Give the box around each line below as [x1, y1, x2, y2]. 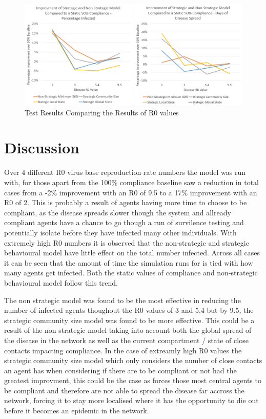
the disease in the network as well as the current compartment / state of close [4, 334, 249, 345]
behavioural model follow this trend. [4, 277, 118, 288]
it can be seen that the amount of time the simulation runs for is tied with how [4, 257, 253, 268]
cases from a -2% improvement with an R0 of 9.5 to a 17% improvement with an [4, 187, 257, 197]
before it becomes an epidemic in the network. [4, 405, 149, 416]
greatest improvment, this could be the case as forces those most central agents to [4, 375, 261, 386]
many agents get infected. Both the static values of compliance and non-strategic [4, 267, 258, 278]
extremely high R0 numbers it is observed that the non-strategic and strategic [4, 237, 249, 248]
